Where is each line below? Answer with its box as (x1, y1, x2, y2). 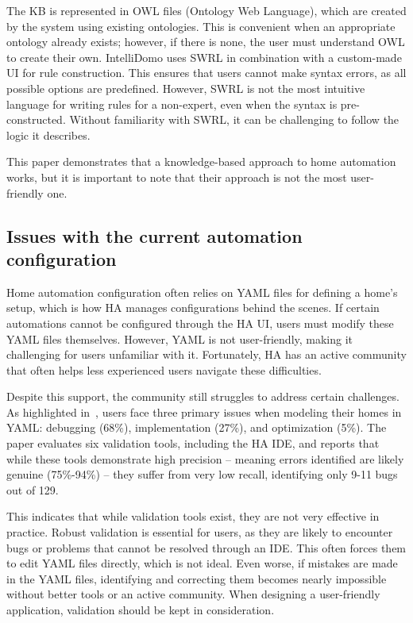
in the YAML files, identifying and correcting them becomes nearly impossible (6, 570, 387, 586)
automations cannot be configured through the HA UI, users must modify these (6, 314, 394, 331)
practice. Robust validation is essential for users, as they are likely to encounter (6, 524, 393, 540)
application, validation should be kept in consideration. (6, 602, 275, 617)
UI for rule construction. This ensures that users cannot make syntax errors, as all (6, 64, 407, 81)
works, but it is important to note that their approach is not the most (6, 168, 347, 185)
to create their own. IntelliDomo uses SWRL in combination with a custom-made (6, 48, 402, 65)
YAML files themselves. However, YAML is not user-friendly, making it (6, 330, 353, 347)
